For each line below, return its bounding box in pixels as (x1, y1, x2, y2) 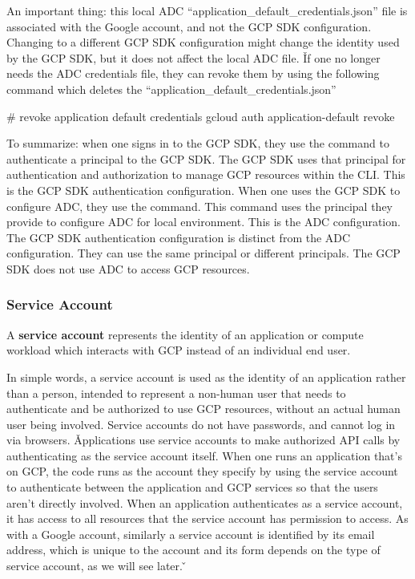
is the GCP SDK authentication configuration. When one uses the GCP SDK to (6, 181, 401, 198)
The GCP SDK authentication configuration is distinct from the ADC (6, 229, 351, 245)
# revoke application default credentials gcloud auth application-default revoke (6, 107, 395, 124)
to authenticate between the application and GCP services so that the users (6, 479, 378, 496)
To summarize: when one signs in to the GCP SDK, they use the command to (6, 135, 389, 152)
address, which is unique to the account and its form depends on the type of (6, 541, 381, 558)
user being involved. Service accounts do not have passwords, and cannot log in (6, 415, 396, 432)
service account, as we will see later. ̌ (6, 557, 187, 574)
